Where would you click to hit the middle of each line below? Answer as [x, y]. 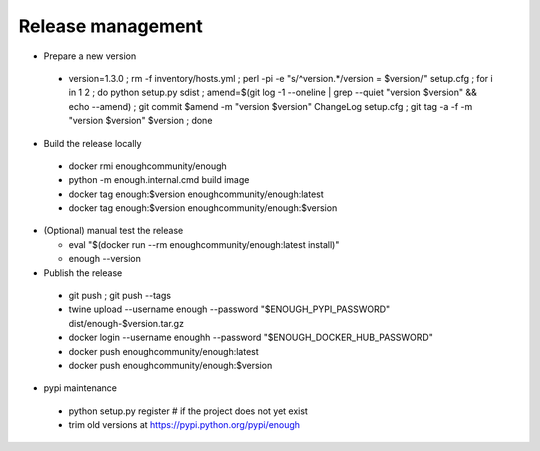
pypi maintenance [80, 388]
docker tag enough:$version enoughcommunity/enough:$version [203, 208]
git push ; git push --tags [120, 296]
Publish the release [83, 272]
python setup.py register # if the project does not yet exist [188, 411]
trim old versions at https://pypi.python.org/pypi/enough [184, 425]
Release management [111, 26]
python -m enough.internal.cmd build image [159, 180]
